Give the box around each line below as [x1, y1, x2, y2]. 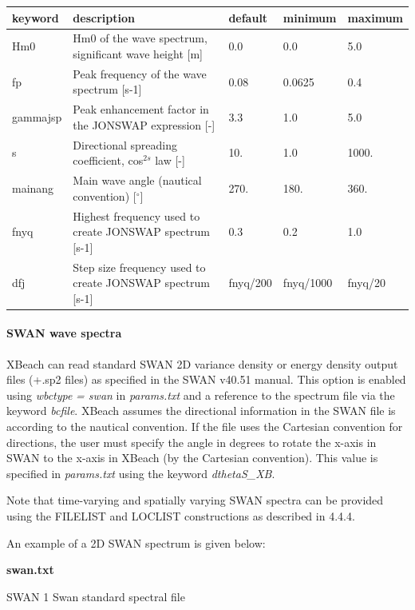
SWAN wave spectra [6, 325, 122, 341]
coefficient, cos [73, 152, 144, 169]
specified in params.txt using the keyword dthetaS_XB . [6, 464, 275, 481]
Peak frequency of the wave [73, 65, 207, 82]
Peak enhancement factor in [73, 101, 209, 118]
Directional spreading [73, 136, 177, 153]
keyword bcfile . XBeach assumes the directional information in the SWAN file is [6, 402, 396, 419]
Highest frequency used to [73, 207, 200, 224]
